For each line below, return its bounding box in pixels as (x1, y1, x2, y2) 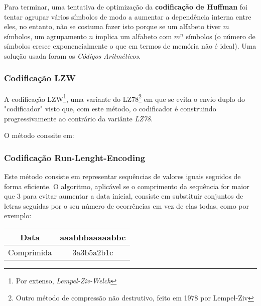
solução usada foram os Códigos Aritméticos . (4, 50, 141, 61)
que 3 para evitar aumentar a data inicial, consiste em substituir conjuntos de (4, 191, 243, 201)
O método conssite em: (4, 130, 74, 140)
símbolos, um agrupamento (4, 31, 87, 41)
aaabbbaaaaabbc (60, 231, 126, 243)
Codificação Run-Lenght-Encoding (4, 151, 146, 164)
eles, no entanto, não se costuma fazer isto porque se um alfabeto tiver (4, 21, 221, 32)
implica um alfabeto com (95, 31, 172, 41)
